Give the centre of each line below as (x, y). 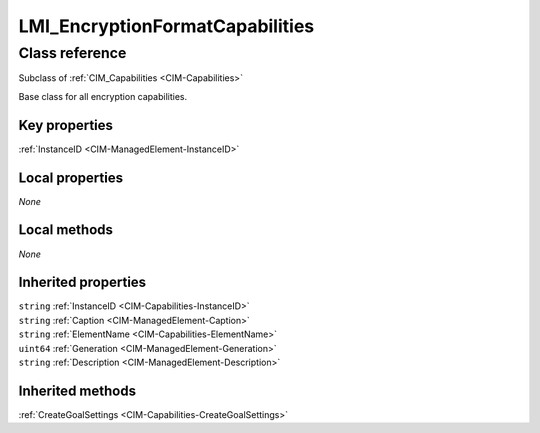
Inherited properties (82, 282)
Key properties (66, 125)
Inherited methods (77, 390)
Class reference (72, 53)
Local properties (71, 177)
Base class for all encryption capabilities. (103, 96)
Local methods (66, 230)
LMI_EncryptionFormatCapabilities (166, 26)
